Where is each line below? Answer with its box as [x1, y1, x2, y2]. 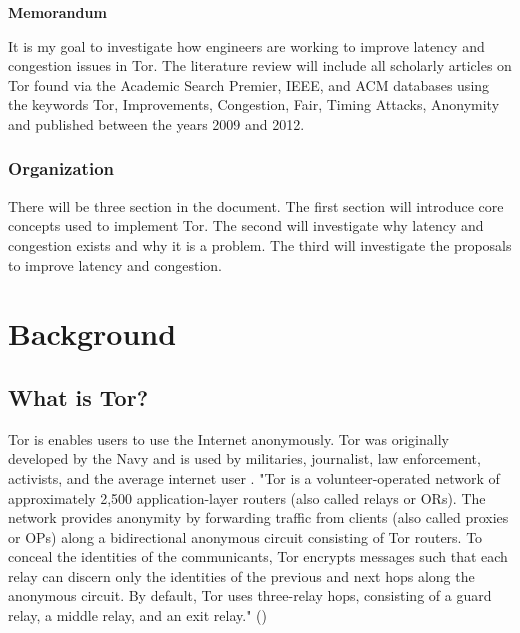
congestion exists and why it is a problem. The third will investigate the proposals [8, 234, 512, 255]
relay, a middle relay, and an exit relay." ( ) [8, 605, 267, 626]
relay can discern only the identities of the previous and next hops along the [8, 565, 475, 586]
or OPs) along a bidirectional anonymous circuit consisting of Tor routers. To [8, 526, 483, 547]
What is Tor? [8, 381, 149, 412]
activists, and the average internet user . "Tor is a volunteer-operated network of [8, 467, 500, 488]
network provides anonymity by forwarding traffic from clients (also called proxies [8, 507, 509, 528]
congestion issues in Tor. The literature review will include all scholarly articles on [8, 55, 512, 76]
